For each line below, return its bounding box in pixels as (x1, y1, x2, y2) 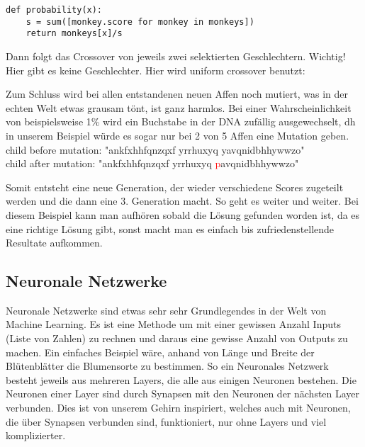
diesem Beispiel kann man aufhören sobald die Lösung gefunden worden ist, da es (6, 207, 360, 222)
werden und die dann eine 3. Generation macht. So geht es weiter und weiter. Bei (6, 193, 359, 208)
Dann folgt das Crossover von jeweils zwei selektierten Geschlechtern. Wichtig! (6, 48, 346, 63)
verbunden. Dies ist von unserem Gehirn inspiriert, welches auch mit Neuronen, (6, 400, 351, 415)
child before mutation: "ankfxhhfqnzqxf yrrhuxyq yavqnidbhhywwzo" (6, 142, 305, 157)
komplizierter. (6, 428, 66, 443)
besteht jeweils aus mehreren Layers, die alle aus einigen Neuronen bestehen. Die (6, 372, 356, 387)
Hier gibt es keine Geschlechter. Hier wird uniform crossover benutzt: (6, 62, 305, 77)
